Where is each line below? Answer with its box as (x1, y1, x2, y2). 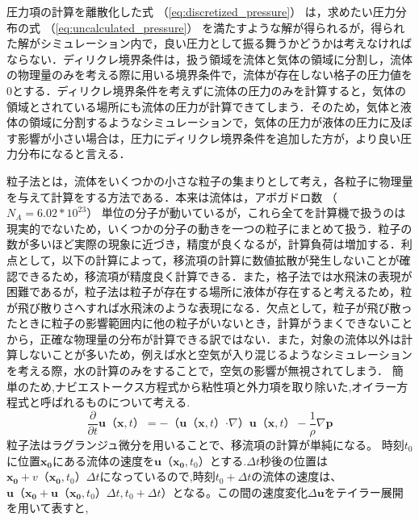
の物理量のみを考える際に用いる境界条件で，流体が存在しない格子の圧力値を (6, 66, 413, 83)
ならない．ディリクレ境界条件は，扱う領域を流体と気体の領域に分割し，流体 (6, 50, 413, 67)
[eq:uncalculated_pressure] (55, 19, 187, 35)
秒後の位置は (260, 452, 328, 469)
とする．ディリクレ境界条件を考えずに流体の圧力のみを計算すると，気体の (12, 81, 407, 98)
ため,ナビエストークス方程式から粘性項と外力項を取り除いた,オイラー (28, 377, 397, 394)
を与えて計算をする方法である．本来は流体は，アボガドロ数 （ (6, 188, 337, 205)
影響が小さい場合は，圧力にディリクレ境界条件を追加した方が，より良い (17, 129, 400, 146)
